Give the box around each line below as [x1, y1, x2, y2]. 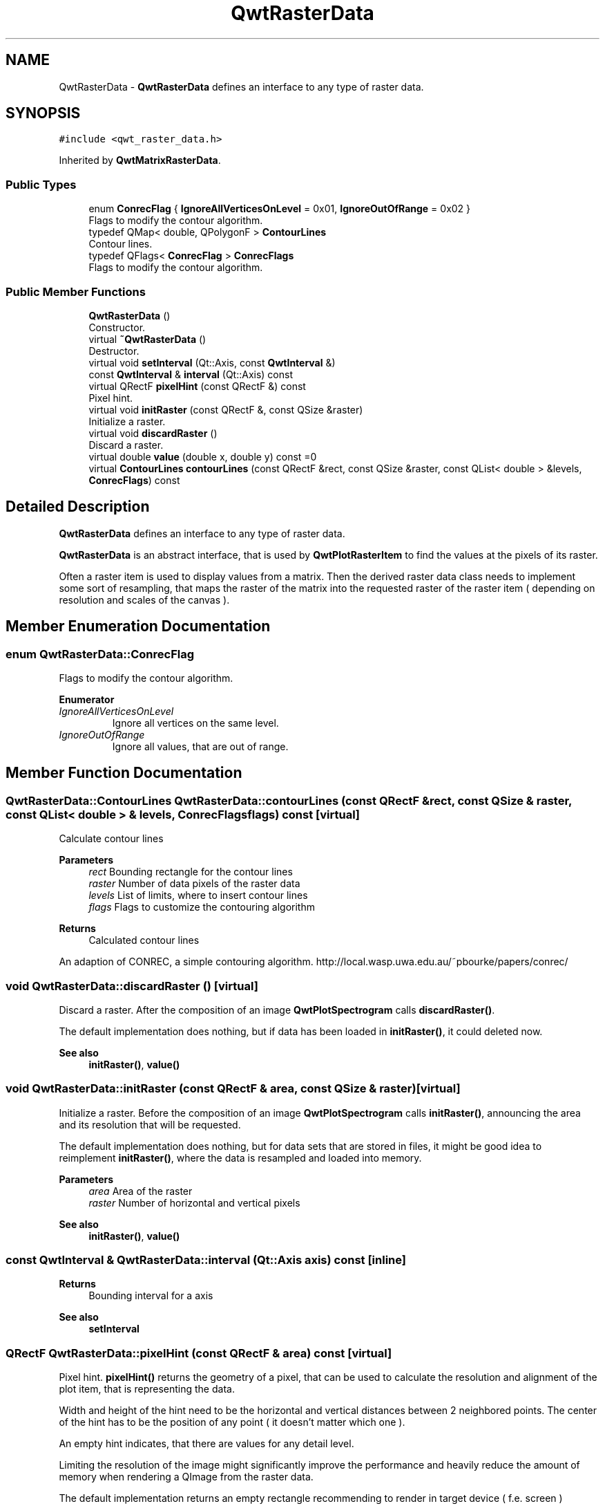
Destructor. [88, 344, 140, 357]
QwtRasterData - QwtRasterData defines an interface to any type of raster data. [59, 80, 424, 93]
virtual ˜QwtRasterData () [88, 333, 207, 345]
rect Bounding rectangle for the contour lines [88, 866, 293, 878]
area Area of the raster [88, 1184, 193, 1197]
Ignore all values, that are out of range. [112, 741, 289, 752]
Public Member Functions [6, 284, 146, 299]
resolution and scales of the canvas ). [59, 593, 230, 606]
